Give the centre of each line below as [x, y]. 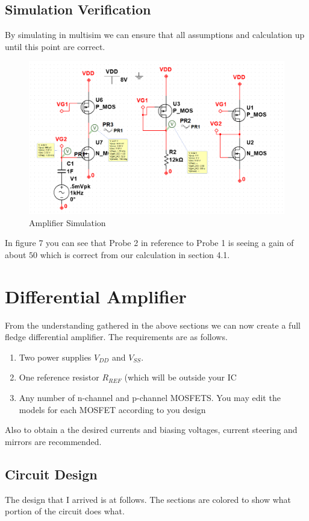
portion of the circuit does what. [65, 511]
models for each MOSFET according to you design [112, 409]
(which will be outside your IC [180, 377]
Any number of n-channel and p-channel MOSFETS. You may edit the [150, 398]
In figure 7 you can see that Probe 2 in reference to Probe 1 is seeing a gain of [149, 243]
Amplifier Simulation [67, 222]
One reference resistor [59, 377]
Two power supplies [55, 357]
